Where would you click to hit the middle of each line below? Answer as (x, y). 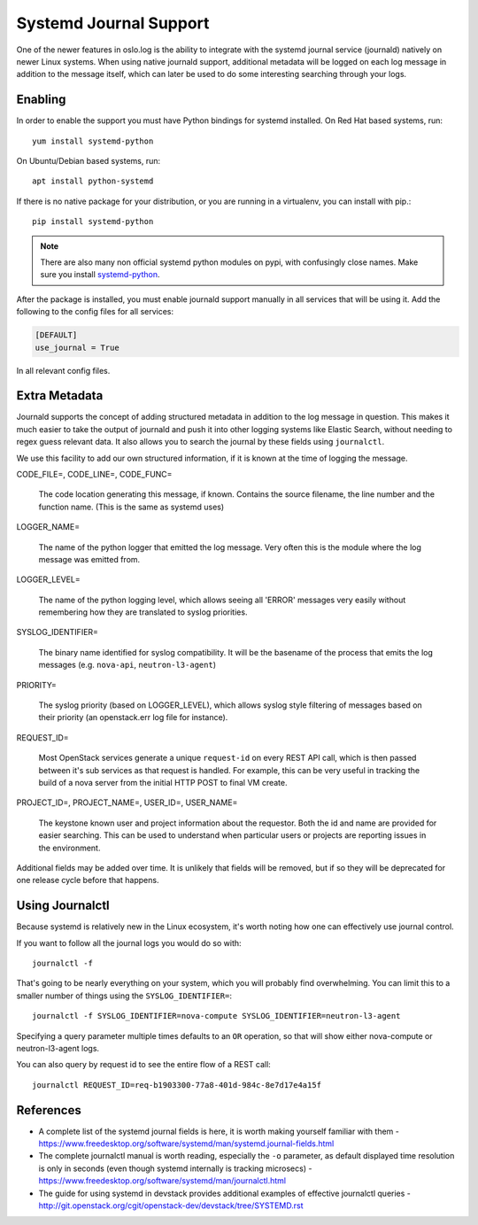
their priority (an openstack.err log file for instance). (133, 717)
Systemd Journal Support (113, 23)
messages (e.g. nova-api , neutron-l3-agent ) (127, 665)
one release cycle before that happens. (88, 880)
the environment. (69, 848)
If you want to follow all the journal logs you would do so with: (129, 942)
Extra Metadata (60, 395)
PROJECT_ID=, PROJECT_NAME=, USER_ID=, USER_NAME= (127, 802)
